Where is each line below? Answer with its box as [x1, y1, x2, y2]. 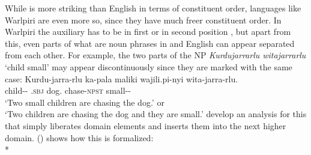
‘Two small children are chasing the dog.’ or [5, 96, 165, 108]
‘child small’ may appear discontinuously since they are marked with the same [5, 60, 292, 73]
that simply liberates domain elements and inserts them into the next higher [5, 119, 286, 132]
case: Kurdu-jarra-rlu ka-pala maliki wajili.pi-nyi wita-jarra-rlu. [5, 72, 238, 85]
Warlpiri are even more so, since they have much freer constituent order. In [5, 13, 282, 26]
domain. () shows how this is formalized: [5, 131, 154, 144]
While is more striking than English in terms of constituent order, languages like [5, 2, 301, 14]
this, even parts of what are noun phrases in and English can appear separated [5, 37, 295, 49]
